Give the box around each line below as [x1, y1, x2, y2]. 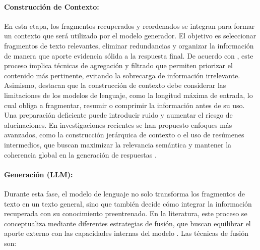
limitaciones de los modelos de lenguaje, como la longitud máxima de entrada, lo [4, 89, 253, 100]
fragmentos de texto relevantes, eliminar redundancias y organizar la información [4, 40, 254, 51]
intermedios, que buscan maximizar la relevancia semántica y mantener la [4, 139, 232, 149]
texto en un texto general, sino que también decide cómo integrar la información [4, 198, 252, 209]
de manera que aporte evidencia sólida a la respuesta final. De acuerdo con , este [4, 50, 253, 61]
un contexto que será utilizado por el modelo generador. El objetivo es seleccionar [4, 30, 256, 41]
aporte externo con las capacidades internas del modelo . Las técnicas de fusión [4, 228, 248, 238]
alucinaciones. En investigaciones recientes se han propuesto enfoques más [4, 119, 232, 130]
